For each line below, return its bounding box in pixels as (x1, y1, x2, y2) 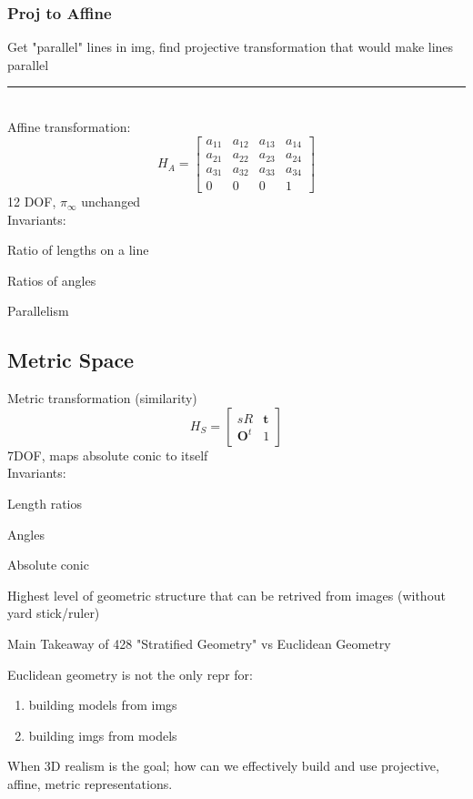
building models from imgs (28, 695, 177, 714)
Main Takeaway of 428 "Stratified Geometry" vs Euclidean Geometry (7, 634, 391, 653)
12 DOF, (7, 192, 56, 211)
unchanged (81, 192, 141, 211)
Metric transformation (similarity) (7, 389, 197, 408)
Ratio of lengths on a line (7, 240, 149, 259)
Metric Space (7, 346, 135, 374)
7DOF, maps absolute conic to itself (7, 445, 208, 464)
